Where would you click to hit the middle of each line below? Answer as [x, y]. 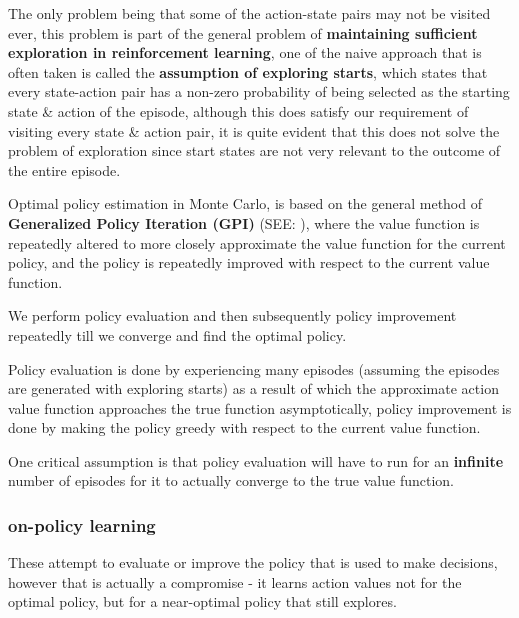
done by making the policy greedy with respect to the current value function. [244, 427]
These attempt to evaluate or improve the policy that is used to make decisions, [253, 562]
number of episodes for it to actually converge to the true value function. [231, 480]
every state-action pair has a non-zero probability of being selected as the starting [259, 91]
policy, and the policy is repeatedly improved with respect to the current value [249, 262]
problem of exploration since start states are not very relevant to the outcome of [254, 150]
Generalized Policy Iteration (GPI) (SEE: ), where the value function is [244, 222]
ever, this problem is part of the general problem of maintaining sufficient [243, 32]
